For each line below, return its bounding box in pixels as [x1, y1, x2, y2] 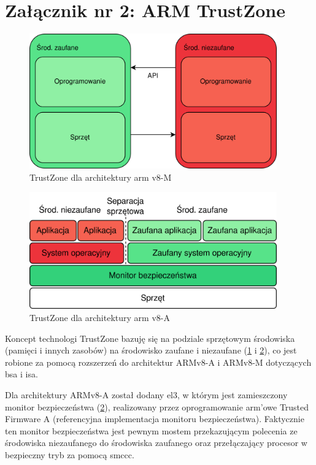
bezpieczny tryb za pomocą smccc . [5, 448, 134, 461]
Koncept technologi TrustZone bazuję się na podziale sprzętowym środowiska [5, 331, 295, 344]
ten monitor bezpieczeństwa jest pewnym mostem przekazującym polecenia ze [5, 424, 298, 437]
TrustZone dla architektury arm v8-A [29, 311, 170, 323]
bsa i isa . [5, 368, 38, 380]
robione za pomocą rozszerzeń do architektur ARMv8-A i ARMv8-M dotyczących [5, 355, 312, 368]
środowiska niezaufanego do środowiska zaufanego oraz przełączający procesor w [5, 436, 307, 449]
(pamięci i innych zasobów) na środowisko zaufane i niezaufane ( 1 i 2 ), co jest [5, 344, 297, 357]
